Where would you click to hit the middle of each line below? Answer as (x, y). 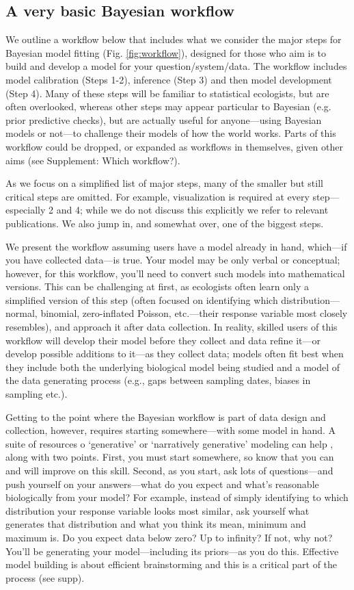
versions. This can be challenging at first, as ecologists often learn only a (157, 286)
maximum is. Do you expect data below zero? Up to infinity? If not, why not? (169, 537)
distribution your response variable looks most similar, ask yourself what (158, 510)
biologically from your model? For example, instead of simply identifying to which (177, 497)
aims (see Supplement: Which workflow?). (93, 160)
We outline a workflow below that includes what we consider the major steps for (174, 39)
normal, (22, 313)
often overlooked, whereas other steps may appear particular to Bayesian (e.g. (168, 106)
